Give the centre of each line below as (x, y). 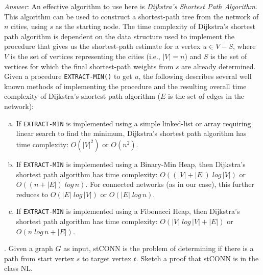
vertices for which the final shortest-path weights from (89, 66)
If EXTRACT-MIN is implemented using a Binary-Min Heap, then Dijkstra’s (131, 164)
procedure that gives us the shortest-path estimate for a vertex (102, 46)
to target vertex (107, 258)
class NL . (18, 268)
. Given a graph (29, 248)
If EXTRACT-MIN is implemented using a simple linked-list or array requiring (134, 123)
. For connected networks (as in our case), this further (170, 184)
